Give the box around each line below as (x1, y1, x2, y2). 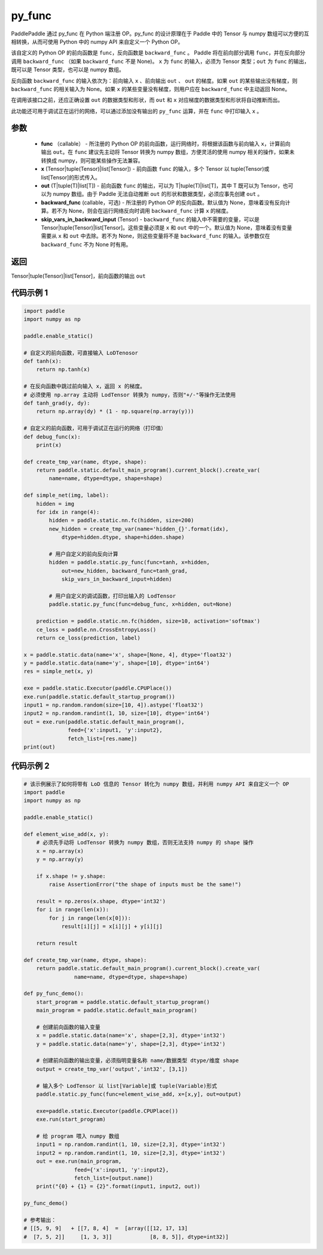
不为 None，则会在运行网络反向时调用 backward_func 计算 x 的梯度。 (56, 207, 232, 215)
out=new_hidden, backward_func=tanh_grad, (61, 567, 188, 574)
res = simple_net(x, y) (23, 668, 94, 675)
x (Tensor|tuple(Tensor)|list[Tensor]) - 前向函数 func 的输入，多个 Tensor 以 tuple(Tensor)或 (41, 165, 270, 173)
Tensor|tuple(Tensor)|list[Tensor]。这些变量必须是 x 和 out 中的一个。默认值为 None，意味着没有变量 (41, 224, 292, 231)
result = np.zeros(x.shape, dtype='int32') (36, 898, 166, 905)
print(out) (23, 743, 56, 750)
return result (36, 940, 78, 946)
